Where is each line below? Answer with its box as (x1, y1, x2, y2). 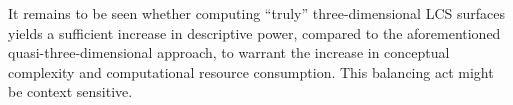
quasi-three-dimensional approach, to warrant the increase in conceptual (8, 42, 450, 63)
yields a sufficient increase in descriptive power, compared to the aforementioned (8, 22, 501, 43)
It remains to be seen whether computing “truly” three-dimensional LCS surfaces (8, 3, 505, 23)
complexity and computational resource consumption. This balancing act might (8, 61, 494, 82)
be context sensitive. (8, 81, 133, 102)
